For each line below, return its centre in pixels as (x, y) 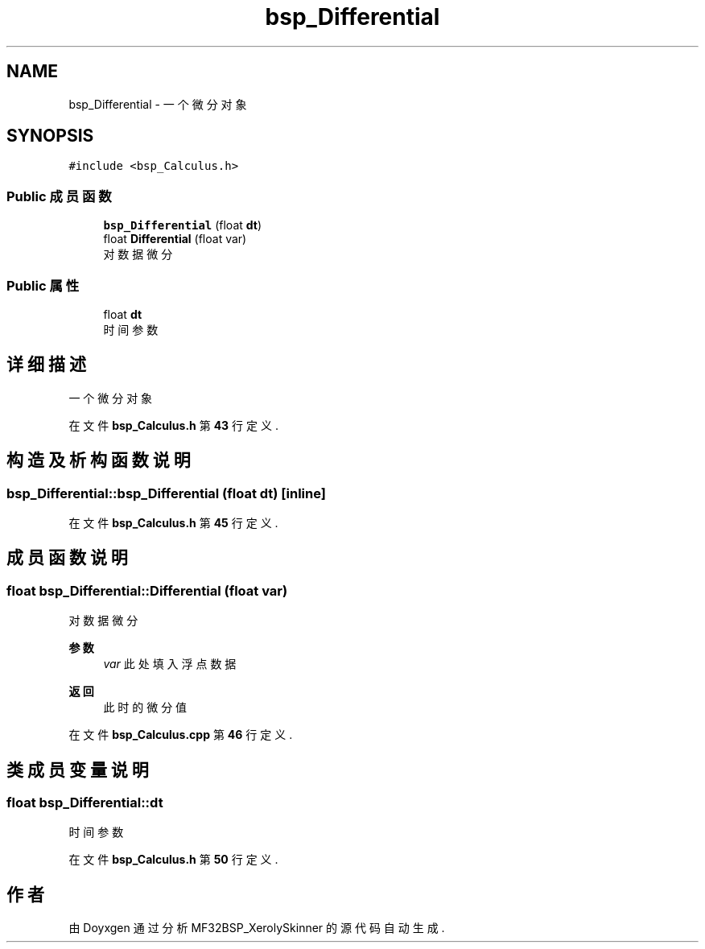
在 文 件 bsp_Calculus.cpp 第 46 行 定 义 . (181, 735)
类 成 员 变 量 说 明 (78, 770)
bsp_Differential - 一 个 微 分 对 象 (158, 104)
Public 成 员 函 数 (59, 196)
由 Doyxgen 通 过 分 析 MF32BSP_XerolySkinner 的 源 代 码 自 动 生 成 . (257, 928)
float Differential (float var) (175, 239)
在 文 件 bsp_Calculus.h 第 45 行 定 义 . (173, 523)
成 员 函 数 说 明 (67, 558)
